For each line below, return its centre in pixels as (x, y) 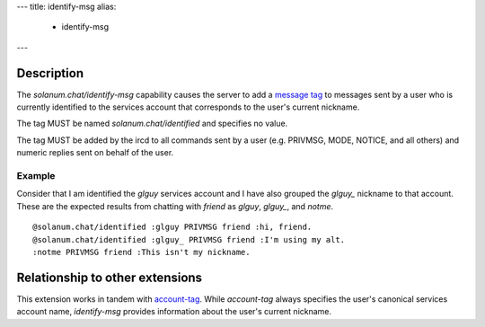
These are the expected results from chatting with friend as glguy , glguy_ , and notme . (175, 206)
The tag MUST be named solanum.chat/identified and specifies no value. (152, 124)
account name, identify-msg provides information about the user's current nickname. (174, 312)
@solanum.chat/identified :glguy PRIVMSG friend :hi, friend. (172, 227)
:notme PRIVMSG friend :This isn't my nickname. (141, 252)
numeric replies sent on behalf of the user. (95, 153)
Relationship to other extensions (109, 277)
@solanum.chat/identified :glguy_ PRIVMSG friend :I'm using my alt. (189, 239)
